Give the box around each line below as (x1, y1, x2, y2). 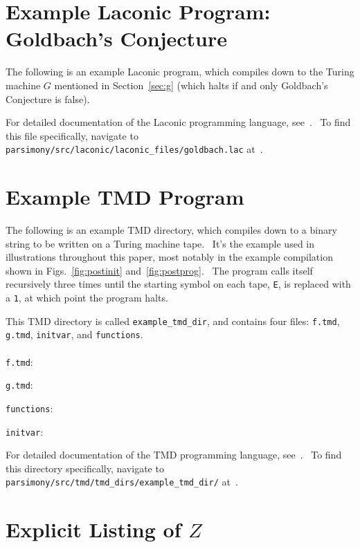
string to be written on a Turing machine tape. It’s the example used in (6, 236, 315, 250)
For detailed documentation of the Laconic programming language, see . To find (6, 115, 351, 129)
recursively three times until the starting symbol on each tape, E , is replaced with (6, 277, 351, 291)
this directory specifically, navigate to (6, 461, 164, 475)
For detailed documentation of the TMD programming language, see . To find (6, 447, 342, 462)
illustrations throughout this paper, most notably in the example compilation (6, 250, 333, 264)
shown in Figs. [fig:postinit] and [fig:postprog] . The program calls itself (6, 263, 313, 277)
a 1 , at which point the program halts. (6, 290, 168, 305)
